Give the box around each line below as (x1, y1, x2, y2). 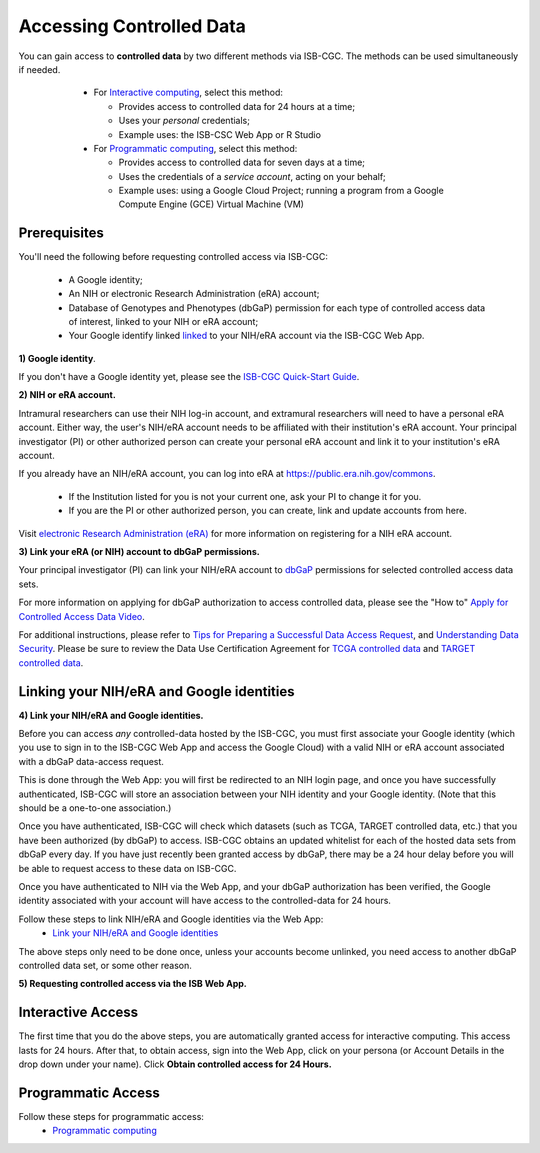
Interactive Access (18, 1004, 139, 1021)
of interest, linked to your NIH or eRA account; (68, 315, 259, 327)
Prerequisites (18, 225, 104, 242)
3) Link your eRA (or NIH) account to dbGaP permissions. (18, 546, 260, 557)
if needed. (18, 63, 61, 75)
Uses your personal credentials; (118, 115, 250, 127)
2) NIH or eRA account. (18, 389, 117, 401)
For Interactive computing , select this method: (93, 86, 284, 99)
